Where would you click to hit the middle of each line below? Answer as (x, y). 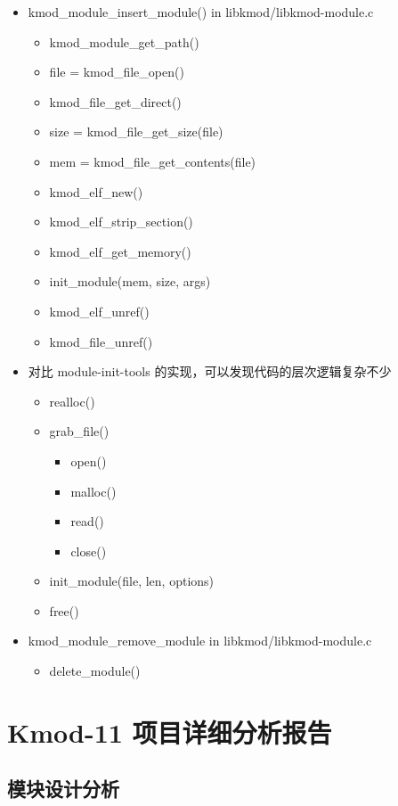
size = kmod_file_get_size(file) (136, 132)
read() (87, 521)
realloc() (72, 401)
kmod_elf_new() (96, 191)
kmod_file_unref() (101, 341)
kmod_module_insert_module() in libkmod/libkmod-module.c (201, 12)
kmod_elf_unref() (99, 311)
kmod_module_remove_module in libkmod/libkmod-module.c (200, 641)
